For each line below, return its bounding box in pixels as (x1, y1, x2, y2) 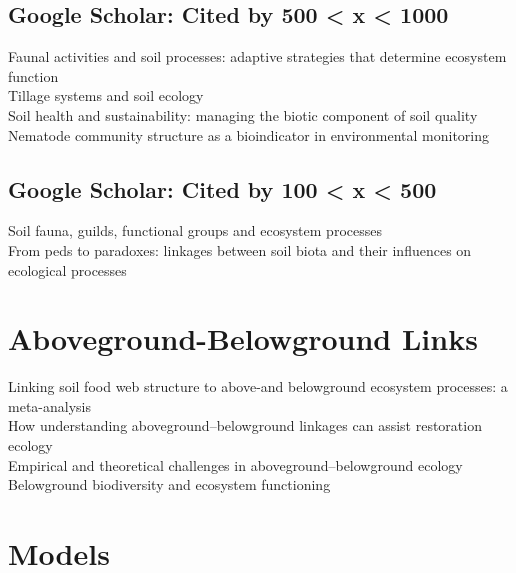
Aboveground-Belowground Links (8, 318, 478, 359)
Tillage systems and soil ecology (8, 85, 204, 106)
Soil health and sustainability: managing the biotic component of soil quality (8, 104, 478, 125)
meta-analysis (8, 395, 91, 416)
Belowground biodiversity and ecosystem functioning (8, 474, 331, 495)
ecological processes (8, 259, 127, 280)
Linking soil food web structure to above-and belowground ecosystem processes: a (8, 376, 508, 397)
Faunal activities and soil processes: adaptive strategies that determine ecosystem (8, 46, 507, 67)
